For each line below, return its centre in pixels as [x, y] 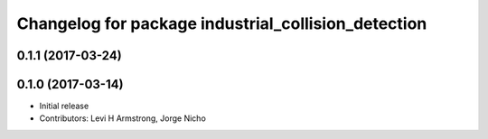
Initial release [64, 106]
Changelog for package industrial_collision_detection [222, 23]
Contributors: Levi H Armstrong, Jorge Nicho [123, 118]
